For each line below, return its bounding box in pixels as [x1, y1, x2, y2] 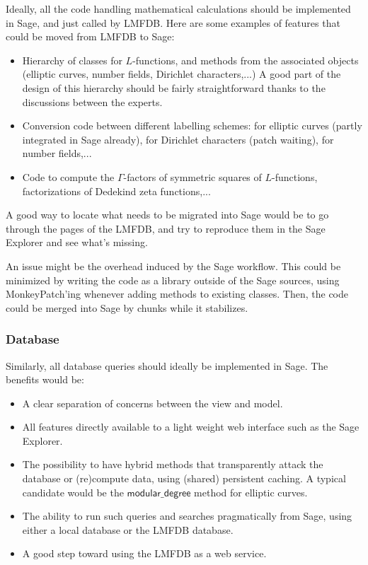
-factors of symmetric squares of [123, 169, 262, 184]
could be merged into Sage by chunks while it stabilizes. [6, 300, 248, 315]
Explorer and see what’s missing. [6, 235, 148, 250]
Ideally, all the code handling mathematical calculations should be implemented [6, 1, 351, 16]
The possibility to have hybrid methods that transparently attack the [22, 457, 323, 472]
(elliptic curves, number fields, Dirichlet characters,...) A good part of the [22, 66, 341, 81]
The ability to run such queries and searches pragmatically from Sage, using [22, 508, 352, 523]
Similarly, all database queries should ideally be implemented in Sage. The [6, 358, 328, 373]
